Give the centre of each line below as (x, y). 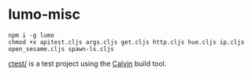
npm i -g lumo (31, 35)
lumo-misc (44, 14)
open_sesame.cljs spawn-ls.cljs (61, 49)
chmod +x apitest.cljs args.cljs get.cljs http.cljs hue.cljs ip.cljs (126, 42)
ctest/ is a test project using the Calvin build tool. (87, 63)
